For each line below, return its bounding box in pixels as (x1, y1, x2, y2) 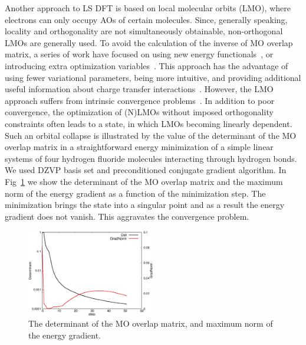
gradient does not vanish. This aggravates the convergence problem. (5, 210, 249, 222)
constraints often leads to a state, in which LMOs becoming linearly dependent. (5, 117, 292, 129)
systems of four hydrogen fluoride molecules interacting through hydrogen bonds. (5, 152, 297, 164)
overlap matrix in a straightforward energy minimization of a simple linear (5, 141, 274, 153)
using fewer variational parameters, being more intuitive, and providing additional (5, 71, 301, 83)
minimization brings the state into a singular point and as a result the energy (5, 198, 285, 211)
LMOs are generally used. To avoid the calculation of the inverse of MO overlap (5, 36, 293, 48)
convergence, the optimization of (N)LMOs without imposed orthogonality (5, 106, 274, 118)
